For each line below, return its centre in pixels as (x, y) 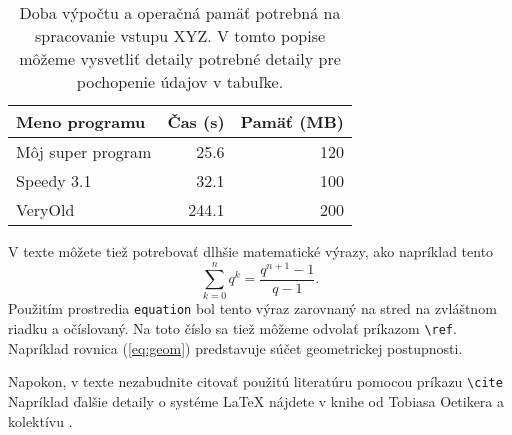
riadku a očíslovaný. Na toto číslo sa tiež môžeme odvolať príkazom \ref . (232, 328)
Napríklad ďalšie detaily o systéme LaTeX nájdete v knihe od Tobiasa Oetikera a (256, 401)
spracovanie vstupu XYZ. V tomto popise (180, 35)
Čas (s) (196, 121)
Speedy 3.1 (54, 180)
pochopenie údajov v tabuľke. (180, 81)
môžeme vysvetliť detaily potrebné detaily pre (180, 58)
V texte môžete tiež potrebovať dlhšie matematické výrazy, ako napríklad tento (251, 251)
